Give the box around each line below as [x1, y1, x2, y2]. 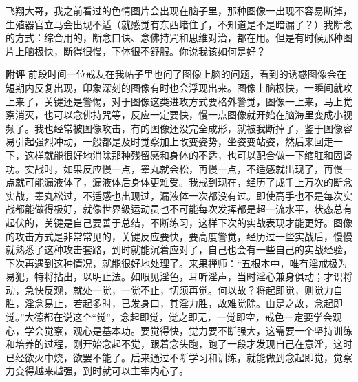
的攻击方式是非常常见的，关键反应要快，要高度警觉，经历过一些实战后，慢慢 [6, 229, 352, 243]
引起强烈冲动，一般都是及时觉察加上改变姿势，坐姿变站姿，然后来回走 [14, 134, 333, 149]
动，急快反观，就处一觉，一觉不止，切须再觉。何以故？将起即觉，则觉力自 [6, 282, 343, 297]
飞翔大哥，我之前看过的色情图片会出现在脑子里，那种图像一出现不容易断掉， [6, 3, 352, 17]
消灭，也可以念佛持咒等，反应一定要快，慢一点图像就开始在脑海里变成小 [14, 107, 343, 122]
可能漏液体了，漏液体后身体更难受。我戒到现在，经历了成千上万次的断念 [24, 175, 352, 189]
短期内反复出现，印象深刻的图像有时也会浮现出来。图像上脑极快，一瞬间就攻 [6, 80, 352, 94]
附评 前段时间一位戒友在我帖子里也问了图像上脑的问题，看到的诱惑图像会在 [6, 67, 346, 81]
